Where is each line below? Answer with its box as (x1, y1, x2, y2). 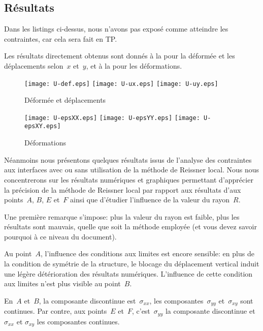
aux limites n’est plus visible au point (4, 278, 121, 289)
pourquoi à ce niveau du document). (4, 231, 117, 242)
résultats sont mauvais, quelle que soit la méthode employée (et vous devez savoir (4, 221, 257, 232)
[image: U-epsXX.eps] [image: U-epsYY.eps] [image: (24, 114, 200, 122)
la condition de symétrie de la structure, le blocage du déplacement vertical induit (4, 258, 259, 269)
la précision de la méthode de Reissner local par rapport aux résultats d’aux (4, 184, 241, 195)
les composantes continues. (37, 316, 120, 326)
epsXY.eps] (24, 123, 61, 130)
